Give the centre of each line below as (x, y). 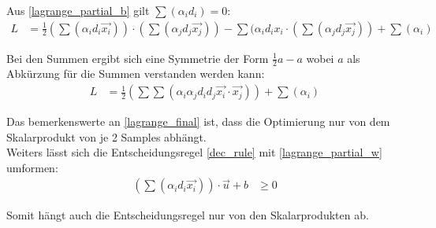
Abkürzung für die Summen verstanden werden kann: (136, 74)
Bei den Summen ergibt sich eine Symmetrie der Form (138, 58)
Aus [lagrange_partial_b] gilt (78, 10)
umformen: (32, 167)
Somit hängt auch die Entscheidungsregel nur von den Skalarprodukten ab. (188, 215)
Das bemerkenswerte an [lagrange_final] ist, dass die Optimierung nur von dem (198, 121)
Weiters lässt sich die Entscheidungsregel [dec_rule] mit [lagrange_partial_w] (194, 152)
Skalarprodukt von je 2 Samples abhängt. (106, 136)
